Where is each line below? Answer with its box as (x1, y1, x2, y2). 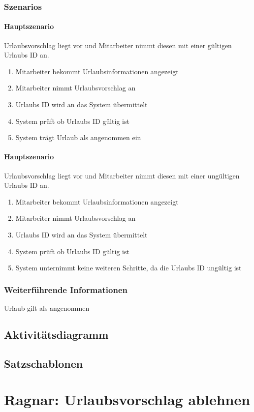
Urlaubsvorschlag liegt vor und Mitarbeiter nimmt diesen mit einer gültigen (4, 40, 232, 50)
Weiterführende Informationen (4, 283, 128, 295)
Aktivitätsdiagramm (4, 326, 109, 342)
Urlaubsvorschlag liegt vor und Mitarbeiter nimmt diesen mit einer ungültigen (4, 170, 240, 180)
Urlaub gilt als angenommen (4, 302, 90, 313)
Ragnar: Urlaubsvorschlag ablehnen (4, 389, 251, 410)
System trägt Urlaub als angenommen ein (15, 132, 141, 143)
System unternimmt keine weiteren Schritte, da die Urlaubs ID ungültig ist (15, 263, 242, 273)
